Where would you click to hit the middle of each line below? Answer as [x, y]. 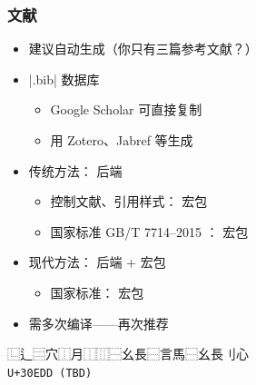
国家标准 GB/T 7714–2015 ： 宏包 [149, 231]
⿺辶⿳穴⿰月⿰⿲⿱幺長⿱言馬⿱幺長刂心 [128, 354]
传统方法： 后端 [75, 170]
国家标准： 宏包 [97, 292]
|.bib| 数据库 [64, 79]
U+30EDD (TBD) [50, 373]
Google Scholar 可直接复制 [126, 109]
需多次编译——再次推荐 [98, 323]
